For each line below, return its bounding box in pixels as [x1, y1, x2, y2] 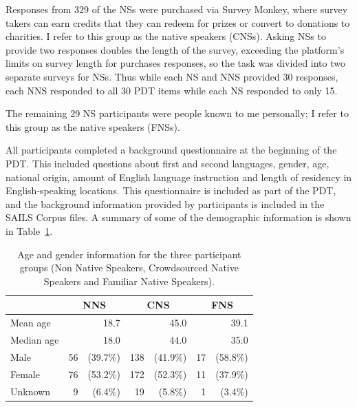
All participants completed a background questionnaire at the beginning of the [6, 143, 337, 157]
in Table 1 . [6, 223, 53, 238]
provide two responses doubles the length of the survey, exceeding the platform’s [6, 42, 345, 56]
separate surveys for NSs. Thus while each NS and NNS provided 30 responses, [6, 69, 338, 83]
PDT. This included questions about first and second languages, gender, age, [6, 156, 329, 170]
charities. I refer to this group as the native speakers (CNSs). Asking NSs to [6, 29, 326, 43]
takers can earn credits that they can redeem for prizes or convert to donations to [6, 15, 350, 30]
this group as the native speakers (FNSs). [6, 119, 180, 134]
